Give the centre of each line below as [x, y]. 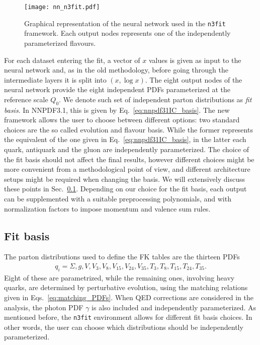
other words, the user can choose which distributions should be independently [124, 327]
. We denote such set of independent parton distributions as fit [155, 99]
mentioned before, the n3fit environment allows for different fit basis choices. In [128, 317]
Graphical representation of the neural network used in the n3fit [125, 23]
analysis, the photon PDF [44, 307]
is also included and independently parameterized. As [174, 307]
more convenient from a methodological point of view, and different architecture [127, 169]
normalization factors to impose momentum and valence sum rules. [107, 208]
